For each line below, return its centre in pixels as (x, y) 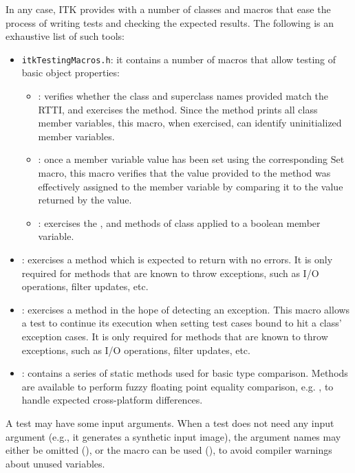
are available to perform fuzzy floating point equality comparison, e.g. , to (177, 386)
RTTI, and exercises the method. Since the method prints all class (178, 109)
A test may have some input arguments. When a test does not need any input (170, 422)
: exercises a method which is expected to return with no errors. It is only (177, 259)
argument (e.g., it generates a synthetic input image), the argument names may (173, 436)
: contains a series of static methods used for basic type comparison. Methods (185, 373)
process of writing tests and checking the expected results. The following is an (170, 22)
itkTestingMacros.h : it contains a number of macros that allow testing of (179, 59)
